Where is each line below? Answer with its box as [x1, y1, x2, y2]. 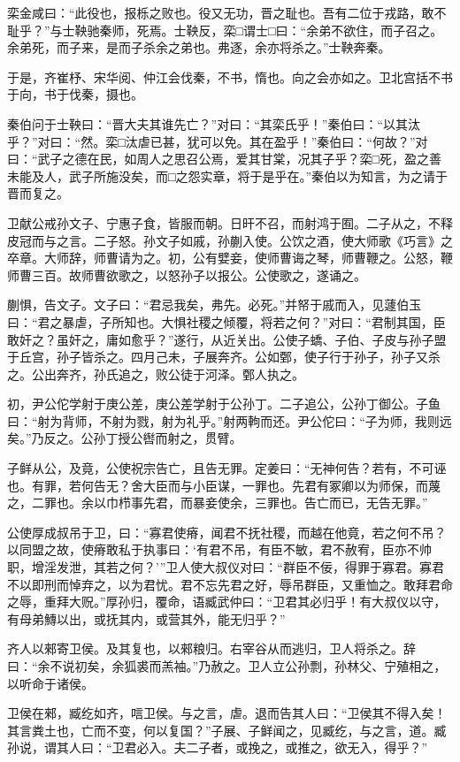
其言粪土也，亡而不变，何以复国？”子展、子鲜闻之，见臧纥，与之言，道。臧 [7, 720, 447, 739]
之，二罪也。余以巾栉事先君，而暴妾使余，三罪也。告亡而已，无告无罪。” [7, 493, 428, 512]
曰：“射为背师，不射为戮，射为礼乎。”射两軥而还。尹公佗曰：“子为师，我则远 [7, 411, 452, 430]
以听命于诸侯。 [7, 674, 94, 692]
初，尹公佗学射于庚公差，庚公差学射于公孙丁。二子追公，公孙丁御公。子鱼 [7, 394, 441, 413]
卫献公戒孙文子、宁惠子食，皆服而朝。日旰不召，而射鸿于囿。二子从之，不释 [7, 213, 453, 232]
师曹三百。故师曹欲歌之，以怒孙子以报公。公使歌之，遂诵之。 [7, 265, 366, 284]
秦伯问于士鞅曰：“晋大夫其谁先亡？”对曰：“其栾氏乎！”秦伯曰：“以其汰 [7, 114, 421, 133]
